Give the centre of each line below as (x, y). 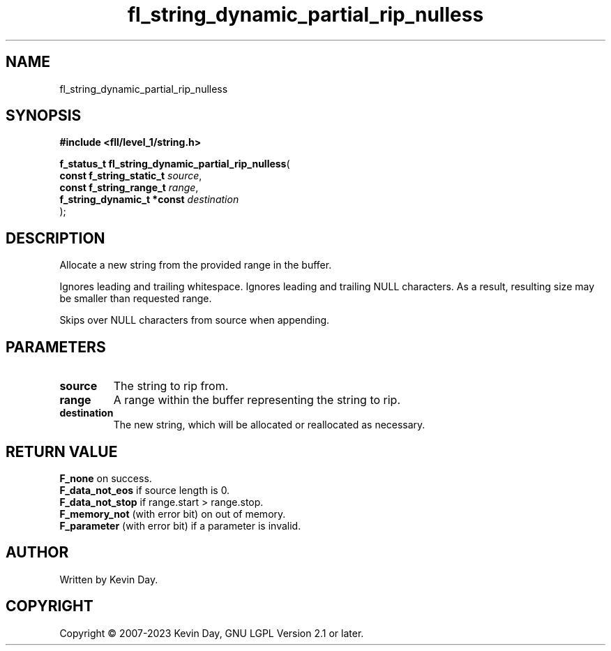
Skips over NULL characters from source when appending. (195, 320)
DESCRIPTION (55, 238)
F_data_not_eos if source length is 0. (145, 490)
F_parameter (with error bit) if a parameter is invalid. (180, 525)
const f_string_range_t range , (129, 188)
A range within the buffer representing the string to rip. (257, 400)
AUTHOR (37, 553)
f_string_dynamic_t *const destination (149, 200)
